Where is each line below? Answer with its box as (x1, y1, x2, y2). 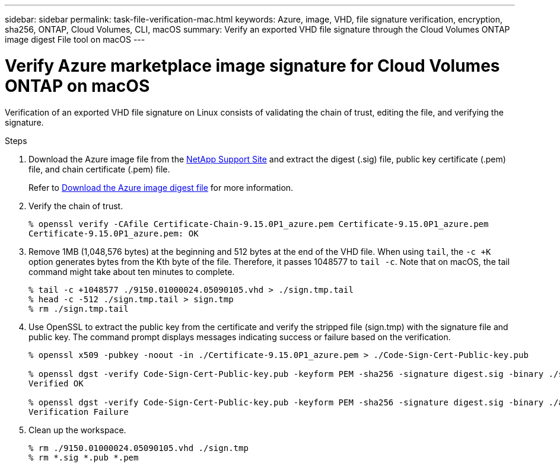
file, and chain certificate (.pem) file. (28, 164, 170, 174)
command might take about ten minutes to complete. (28, 266, 235, 277)
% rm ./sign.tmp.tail (28, 303, 129, 314)
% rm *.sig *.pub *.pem (28, 452, 139, 462)
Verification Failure (28, 407, 129, 417)
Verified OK (28, 378, 84, 388)
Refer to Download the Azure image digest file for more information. (28, 182, 294, 193)
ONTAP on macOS (5, 75, 150, 96)
